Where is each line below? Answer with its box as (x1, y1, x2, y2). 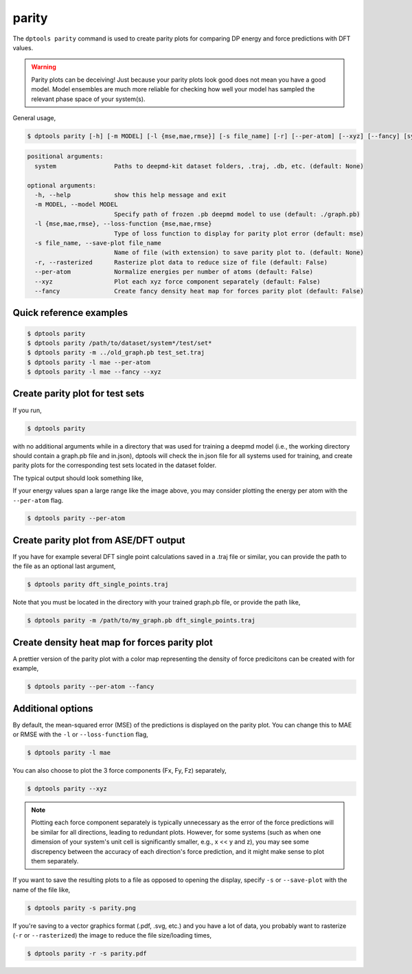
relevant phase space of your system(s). (31, 95, 146, 103)
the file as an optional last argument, (12, 562, 116, 570)
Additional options (12, 703, 93, 714)
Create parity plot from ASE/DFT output (12, 534, 185, 546)
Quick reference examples (12, 307, 128, 319)
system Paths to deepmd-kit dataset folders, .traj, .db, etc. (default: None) (34, 162, 364, 170)
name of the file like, (12, 885, 71, 894)
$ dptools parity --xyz (27, 785, 108, 793)
